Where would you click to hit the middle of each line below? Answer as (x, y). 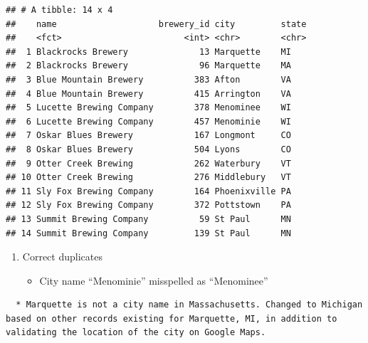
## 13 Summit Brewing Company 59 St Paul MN (148, 219)
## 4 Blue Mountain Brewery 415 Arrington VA (148, 94)
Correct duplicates (62, 257)
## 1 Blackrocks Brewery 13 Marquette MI (148, 52)
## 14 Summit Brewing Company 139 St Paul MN (148, 233)
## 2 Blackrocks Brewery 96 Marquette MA (148, 66)
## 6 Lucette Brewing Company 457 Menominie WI (148, 121)
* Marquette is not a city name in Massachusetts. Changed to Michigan (189, 305)
